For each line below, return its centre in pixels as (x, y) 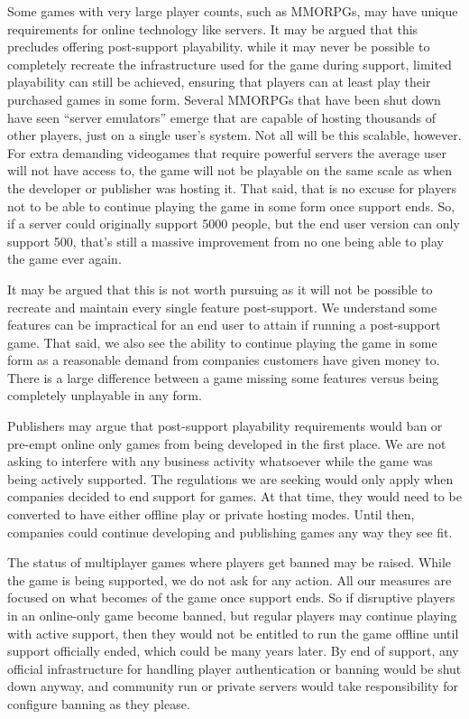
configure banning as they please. (99, 703)
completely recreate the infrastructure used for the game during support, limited (230, 64)
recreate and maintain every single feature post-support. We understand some (222, 307)
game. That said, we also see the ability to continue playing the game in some (222, 342)
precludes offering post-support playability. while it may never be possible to (219, 47)
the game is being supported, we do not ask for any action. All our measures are (230, 579)
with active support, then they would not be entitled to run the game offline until (233, 633)
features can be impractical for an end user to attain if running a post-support (224, 325)
